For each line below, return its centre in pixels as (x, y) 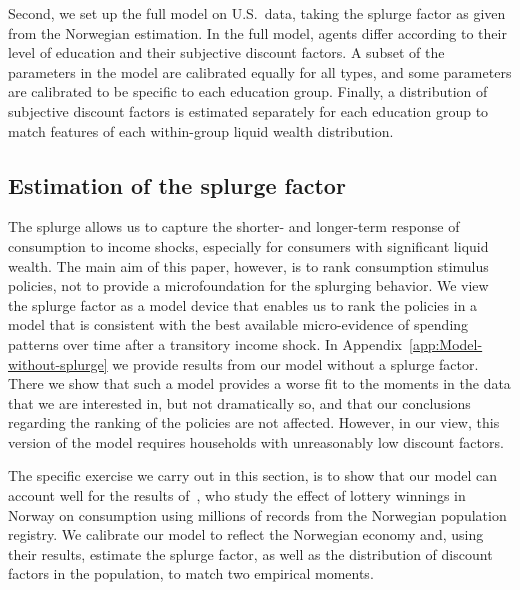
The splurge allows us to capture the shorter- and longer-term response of (234, 226)
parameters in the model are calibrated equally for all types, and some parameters (260, 71)
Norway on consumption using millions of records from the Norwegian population (257, 514)
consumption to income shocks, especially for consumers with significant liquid (248, 245)
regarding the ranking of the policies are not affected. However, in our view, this (254, 422)
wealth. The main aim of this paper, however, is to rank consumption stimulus (248, 265)
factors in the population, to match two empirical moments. (191, 573)
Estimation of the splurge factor (177, 184)
